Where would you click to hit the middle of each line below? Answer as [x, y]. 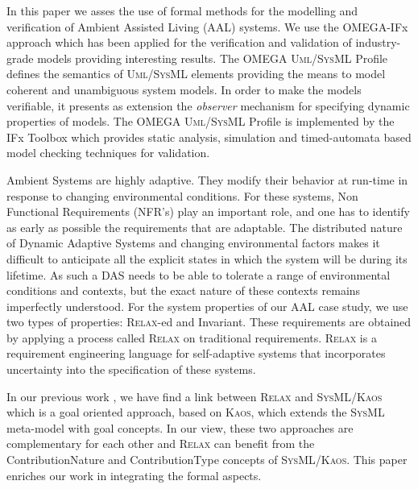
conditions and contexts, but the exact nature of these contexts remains [184, 290]
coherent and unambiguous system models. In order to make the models [184, 89]
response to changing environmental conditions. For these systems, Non [182, 195]
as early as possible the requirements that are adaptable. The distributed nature [205, 227]
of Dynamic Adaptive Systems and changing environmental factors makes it [193, 243]
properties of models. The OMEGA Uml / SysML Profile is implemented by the [201, 121]
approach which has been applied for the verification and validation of [179, 42]
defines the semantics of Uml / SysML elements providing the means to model [196, 74]
